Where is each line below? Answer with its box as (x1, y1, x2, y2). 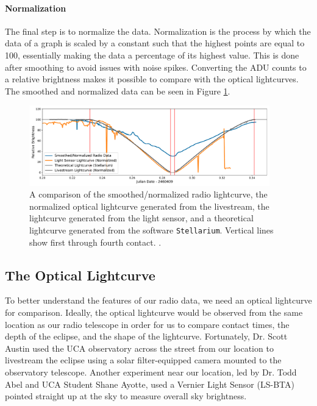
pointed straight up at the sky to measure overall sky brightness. (5, 390, 247, 402)
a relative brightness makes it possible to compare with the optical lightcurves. (5, 73, 299, 85)
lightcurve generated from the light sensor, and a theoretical (29, 212, 254, 224)
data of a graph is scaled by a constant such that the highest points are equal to (5, 37, 305, 49)
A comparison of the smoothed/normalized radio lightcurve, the (29, 188, 268, 201)
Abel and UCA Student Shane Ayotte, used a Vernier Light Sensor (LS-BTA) (5, 377, 294, 390)
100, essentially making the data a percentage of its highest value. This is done (5, 48, 299, 61)
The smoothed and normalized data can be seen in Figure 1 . (5, 84, 230, 97)
